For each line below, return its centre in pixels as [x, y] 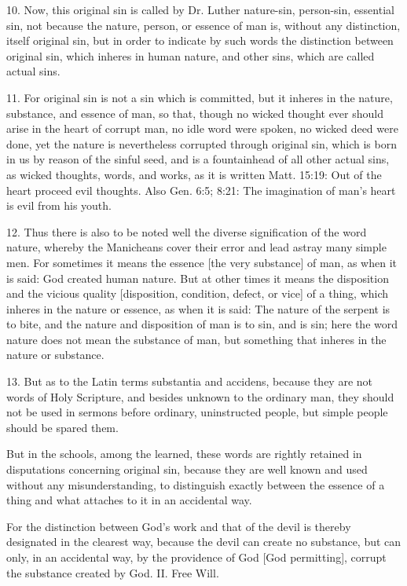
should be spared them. [62, 427]
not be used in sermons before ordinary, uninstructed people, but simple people [197, 412]
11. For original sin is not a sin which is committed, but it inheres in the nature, [200, 97]
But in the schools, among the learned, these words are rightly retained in [184, 454]
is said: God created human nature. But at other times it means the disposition [198, 278]
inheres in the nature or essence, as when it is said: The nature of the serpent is [198, 308]
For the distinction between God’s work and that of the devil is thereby [179, 526]
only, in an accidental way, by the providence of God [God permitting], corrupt [196, 557]
